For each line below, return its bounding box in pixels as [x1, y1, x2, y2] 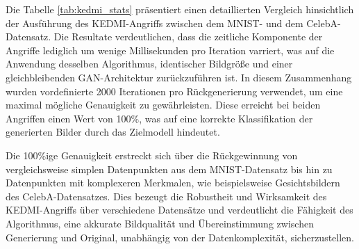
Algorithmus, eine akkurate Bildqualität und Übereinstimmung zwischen [6, 216, 314, 230]
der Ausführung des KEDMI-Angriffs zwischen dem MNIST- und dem [6, 15, 303, 30]
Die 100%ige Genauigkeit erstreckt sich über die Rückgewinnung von [6, 147, 298, 162]
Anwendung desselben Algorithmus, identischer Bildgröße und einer [6, 56, 293, 71]
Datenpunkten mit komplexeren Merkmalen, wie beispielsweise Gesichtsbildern [6, 175, 340, 190]
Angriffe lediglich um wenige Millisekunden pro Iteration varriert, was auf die [6, 42, 335, 57]
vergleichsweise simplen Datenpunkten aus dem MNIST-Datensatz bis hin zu [6, 161, 333, 176]
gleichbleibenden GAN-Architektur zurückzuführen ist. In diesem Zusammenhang [6, 70, 352, 84]
